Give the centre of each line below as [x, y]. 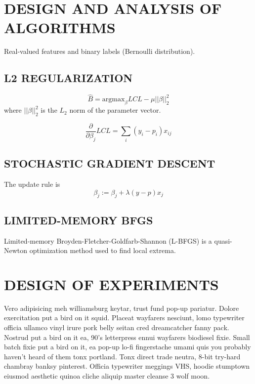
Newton [16, 250]
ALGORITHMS [60, 27]
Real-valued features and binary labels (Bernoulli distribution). [100, 51]
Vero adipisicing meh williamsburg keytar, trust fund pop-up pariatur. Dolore [122, 308]
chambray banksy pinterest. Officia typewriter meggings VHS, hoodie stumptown [127, 366]
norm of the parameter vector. [115, 110]
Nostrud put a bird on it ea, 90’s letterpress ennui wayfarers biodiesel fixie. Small [127, 337]
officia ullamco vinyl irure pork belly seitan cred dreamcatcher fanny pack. [117, 327]
